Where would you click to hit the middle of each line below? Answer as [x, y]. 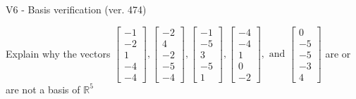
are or [338, 53]
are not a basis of [43, 89]
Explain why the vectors [58, 53]
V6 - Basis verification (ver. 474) [76, 9]
